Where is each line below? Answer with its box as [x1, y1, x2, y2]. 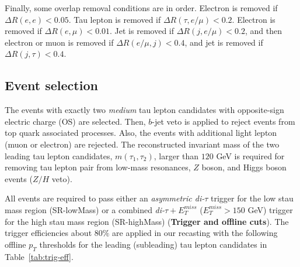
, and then [245, 25, 282, 37]
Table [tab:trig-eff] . [5, 250, 74, 262]
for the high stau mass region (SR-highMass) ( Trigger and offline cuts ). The [5, 215, 289, 227]
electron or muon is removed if [5, 36, 114, 48]
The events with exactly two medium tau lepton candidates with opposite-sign [5, 104, 284, 116]
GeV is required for [216, 149, 285, 162]
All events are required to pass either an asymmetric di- [5, 192, 205, 204]
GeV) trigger [247, 203, 293, 215]
